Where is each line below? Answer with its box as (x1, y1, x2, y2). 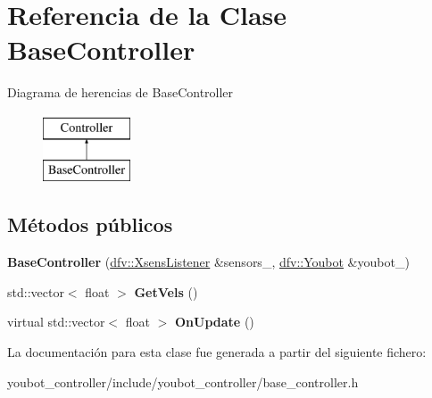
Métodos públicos (7, 211, 173, 238)
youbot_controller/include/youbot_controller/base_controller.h (7, 372, 359, 391)
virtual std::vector (7, 312, 105, 331)
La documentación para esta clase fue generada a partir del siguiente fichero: (7, 343, 427, 361)
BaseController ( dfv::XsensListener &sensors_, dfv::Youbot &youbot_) (7, 253, 410, 271)
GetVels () (134, 282, 198, 301)
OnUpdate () (175, 312, 254, 331)
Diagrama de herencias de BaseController (7, 83, 234, 102)
